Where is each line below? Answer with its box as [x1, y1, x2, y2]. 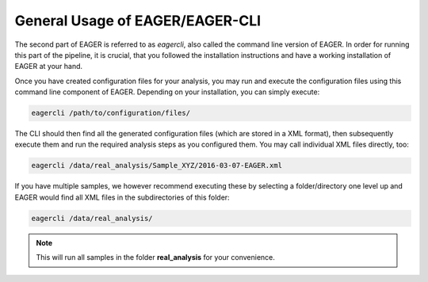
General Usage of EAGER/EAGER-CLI [14, 12, 262, 29]
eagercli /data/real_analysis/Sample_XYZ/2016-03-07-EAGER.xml [31, 161, 283, 170]
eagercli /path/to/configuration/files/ [31, 109, 190, 118]
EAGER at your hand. [14, 62, 83, 71]
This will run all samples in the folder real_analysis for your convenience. [36, 253, 275, 262]
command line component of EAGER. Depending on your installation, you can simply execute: [14, 87, 320, 97]
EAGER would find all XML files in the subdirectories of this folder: [14, 192, 230, 202]
